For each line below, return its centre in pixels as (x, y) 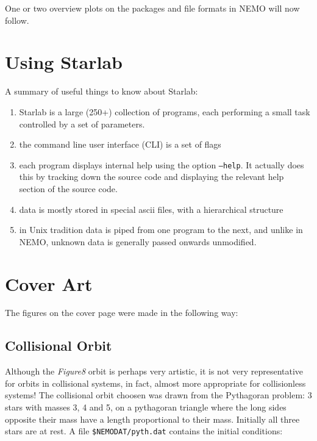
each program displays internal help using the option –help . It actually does (162, 164)
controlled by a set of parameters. (82, 124)
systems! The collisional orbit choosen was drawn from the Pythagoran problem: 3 (158, 395)
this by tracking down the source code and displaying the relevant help (151, 177)
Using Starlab (64, 62)
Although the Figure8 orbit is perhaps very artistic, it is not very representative (154, 371)
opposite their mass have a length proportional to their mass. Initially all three (152, 419)
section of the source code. (68, 188)
